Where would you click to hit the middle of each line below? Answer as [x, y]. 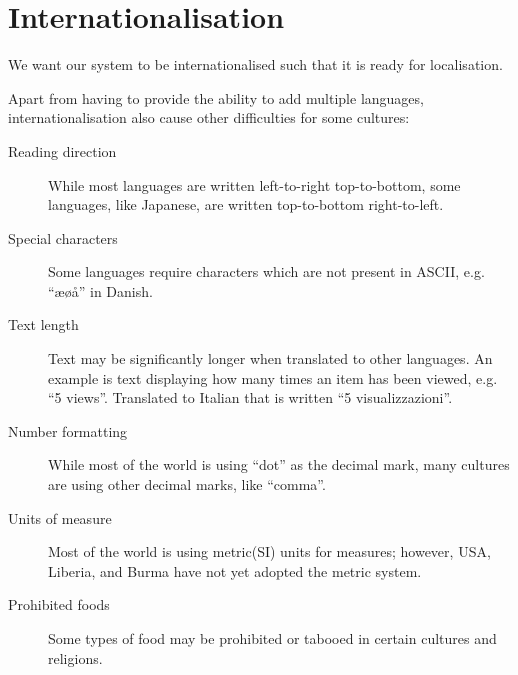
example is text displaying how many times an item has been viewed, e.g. [273, 377]
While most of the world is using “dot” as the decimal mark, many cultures [279, 464]
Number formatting [68, 430]
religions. [75, 657]
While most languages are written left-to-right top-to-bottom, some [254, 184]
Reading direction [62, 150]
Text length [43, 324]
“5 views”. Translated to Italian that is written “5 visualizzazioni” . [250, 397]
